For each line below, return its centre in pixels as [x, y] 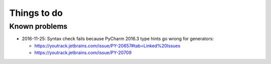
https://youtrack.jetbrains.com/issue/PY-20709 [83, 53]
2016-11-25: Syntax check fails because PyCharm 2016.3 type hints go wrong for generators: [118, 39]
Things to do [36, 13]
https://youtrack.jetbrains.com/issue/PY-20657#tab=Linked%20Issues [107, 46]
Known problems [38, 26]
